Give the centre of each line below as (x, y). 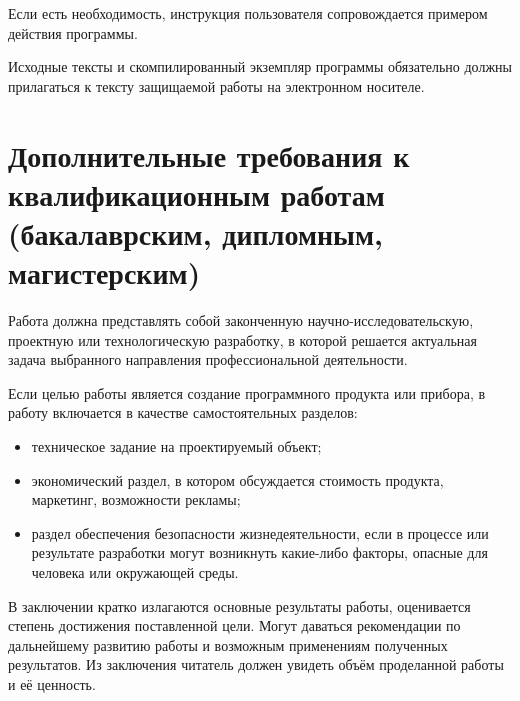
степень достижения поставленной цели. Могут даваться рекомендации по (234, 625)
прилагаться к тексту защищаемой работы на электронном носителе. (216, 85)
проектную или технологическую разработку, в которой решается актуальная (242, 339)
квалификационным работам (196, 193)
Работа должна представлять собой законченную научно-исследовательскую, (241, 320)
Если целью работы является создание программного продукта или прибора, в (247, 392)
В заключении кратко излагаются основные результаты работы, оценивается (239, 605)
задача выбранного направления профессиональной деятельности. (208, 359)
